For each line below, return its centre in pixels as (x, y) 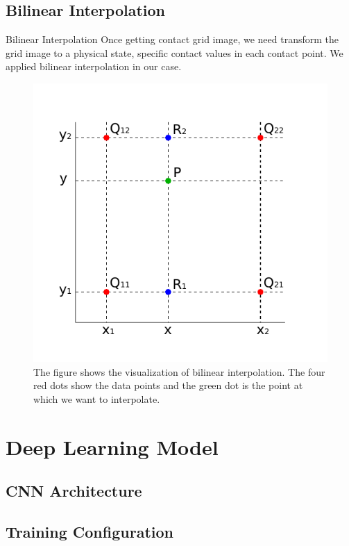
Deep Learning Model (112, 446)
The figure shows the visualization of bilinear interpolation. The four (179, 371)
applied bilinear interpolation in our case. (94, 66)
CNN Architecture (74, 491)
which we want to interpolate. (97, 398)
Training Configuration (90, 532)
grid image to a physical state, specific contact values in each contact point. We (174, 52)
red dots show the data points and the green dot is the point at (168, 385)
